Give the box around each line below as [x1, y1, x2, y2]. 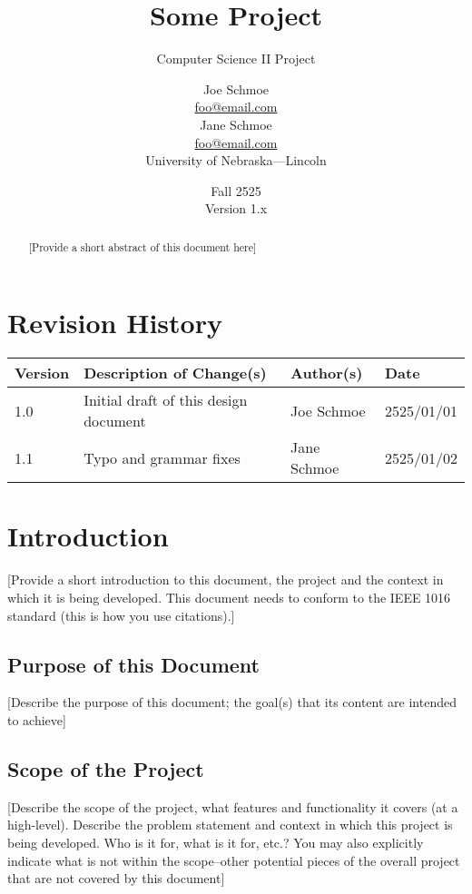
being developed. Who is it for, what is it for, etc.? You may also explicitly [7, 832, 424, 851]
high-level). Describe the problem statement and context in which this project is [7, 815, 453, 834]
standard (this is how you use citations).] [7, 605, 235, 624]
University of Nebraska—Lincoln [145, 151, 327, 170]
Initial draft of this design [84, 389, 248, 411]
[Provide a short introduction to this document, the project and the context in [7, 570, 444, 589]
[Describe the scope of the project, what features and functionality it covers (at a [7, 797, 458, 816]
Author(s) [290, 362, 363, 384]
